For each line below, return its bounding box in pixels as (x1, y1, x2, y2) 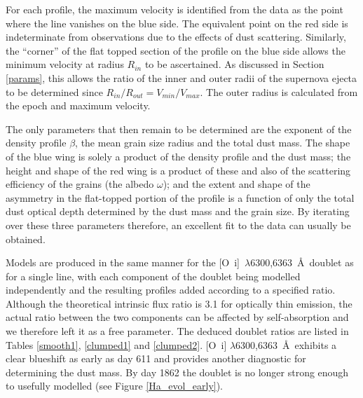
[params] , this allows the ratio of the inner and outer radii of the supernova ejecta (6, 70, 357, 85)
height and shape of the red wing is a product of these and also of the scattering (6, 163, 351, 177)
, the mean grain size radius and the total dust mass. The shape (75, 135, 350, 150)
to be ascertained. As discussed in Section (144, 57, 324, 71)
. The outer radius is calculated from (200, 84, 358, 99)
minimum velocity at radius (6, 57, 124, 71)
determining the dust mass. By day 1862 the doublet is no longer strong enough (6, 364, 349, 379)
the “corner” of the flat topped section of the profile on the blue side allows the (6, 43, 345, 57)
